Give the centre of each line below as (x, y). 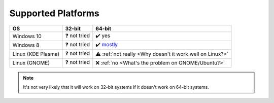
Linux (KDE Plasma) (36, 54)
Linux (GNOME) (31, 63)
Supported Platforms (55, 13)
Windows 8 (26, 45)
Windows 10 (27, 37)
